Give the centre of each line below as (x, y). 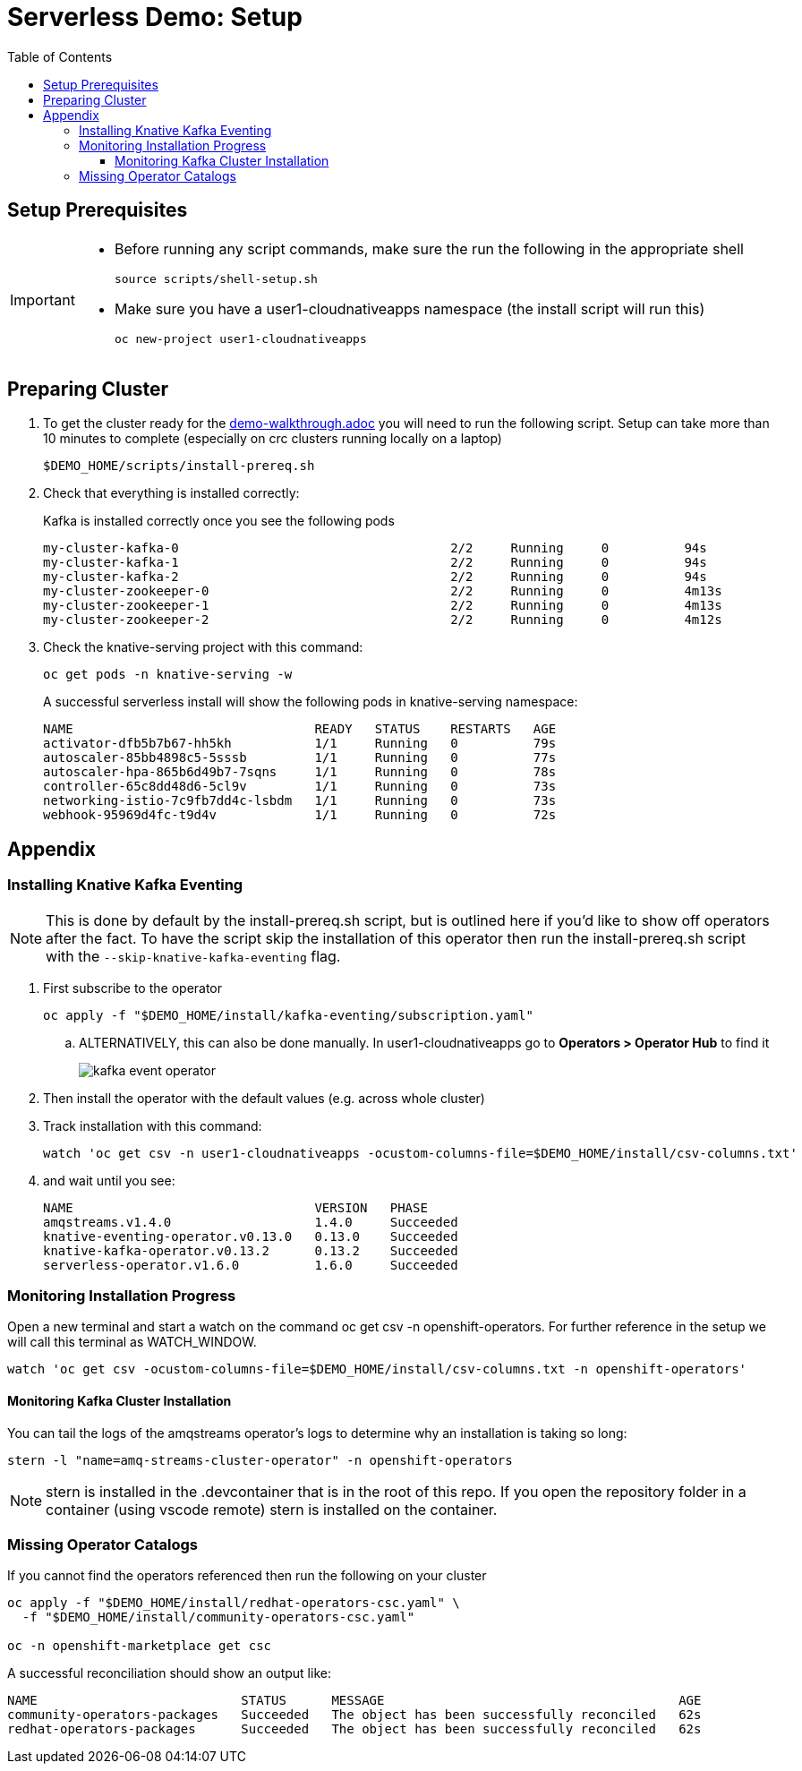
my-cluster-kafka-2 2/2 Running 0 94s (375, 577)
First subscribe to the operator (133, 988)
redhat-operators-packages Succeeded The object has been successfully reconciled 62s (354, 1729)
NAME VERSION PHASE (235, 1207)
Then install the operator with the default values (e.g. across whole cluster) (264, 1098)
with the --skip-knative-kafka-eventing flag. (193, 956)
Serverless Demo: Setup (155, 17)
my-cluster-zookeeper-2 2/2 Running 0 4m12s (383, 620)
